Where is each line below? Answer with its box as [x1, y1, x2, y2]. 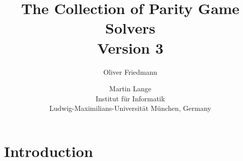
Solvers [105, 18, 155, 38]
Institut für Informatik [95, 93, 165, 103]
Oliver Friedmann [103, 66, 157, 77]
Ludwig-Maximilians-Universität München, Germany [49, 103, 211, 113]
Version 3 [97, 37, 164, 58]
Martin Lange [109, 83, 151, 94]
